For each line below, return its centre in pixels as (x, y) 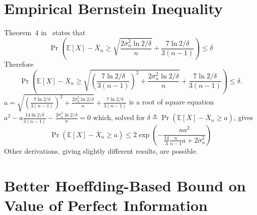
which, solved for (119, 117)
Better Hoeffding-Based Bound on (125, 185)
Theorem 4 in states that (45, 32)
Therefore (19, 64)
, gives (243, 117)
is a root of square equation (172, 102)
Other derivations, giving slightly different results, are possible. (101, 150)
